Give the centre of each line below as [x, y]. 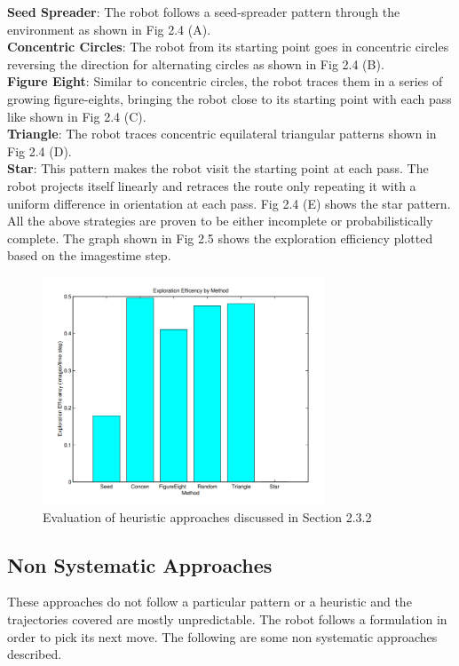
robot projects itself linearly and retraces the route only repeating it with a [212, 185]
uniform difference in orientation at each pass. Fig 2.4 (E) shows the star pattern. [229, 203]
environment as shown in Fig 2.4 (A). [109, 29]
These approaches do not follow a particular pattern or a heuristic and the [210, 602]
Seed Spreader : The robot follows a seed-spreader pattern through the [204, 12]
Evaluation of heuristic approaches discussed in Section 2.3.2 [207, 516]
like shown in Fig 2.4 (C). [77, 116]
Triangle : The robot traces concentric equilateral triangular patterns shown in [222, 134]
